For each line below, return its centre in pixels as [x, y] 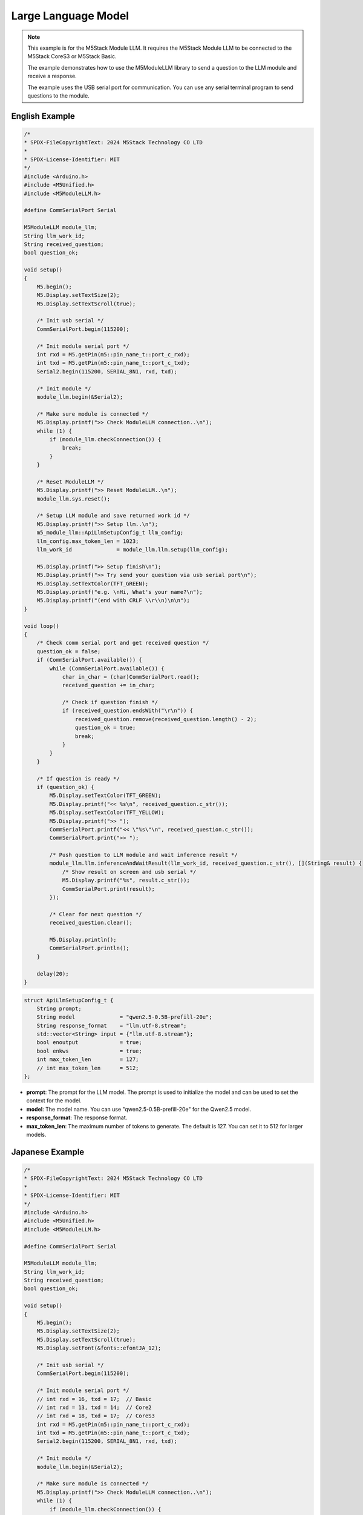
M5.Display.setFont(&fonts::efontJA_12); [99, 1348]
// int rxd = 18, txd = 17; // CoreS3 [96, 1416]
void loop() [42, 626]
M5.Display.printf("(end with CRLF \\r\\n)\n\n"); [113, 601]
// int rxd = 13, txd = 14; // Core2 [94, 1407]
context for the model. [54, 1100]
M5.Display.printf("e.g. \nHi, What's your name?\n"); [119, 592]
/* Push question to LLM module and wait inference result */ [144, 855]
